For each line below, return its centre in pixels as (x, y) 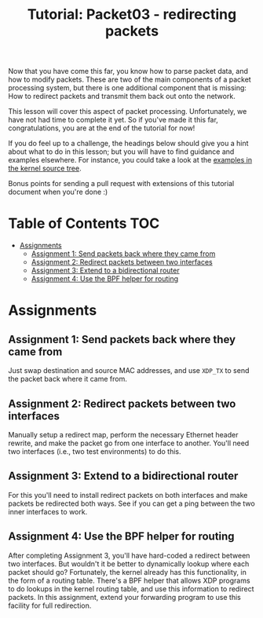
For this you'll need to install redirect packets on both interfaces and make (128, 495)
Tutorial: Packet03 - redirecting (132, 15)
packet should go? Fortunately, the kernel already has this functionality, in (128, 572)
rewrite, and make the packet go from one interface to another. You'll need (129, 443)
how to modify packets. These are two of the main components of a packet (130, 79)
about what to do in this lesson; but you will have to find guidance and (121, 152)
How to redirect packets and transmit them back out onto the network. (122, 97)
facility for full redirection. (50, 605)
